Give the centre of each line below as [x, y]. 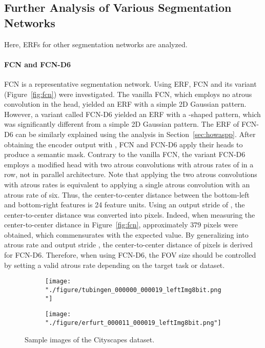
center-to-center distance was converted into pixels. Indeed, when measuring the [130, 214]
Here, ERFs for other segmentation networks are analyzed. [96, 44]
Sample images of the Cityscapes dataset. [90, 339]
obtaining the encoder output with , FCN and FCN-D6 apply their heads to [124, 144]
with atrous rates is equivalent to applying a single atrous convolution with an [127, 184]
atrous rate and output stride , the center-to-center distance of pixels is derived [129, 245]
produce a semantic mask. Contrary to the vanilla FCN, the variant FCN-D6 [125, 154]
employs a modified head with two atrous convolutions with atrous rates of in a [129, 164]
